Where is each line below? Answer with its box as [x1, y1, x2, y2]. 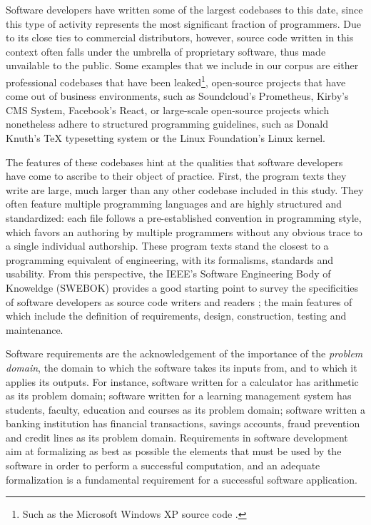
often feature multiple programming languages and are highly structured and [6, 196, 342, 211]
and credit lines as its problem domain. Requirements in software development [6, 429, 348, 444]
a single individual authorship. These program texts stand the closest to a [6, 238, 329, 253]
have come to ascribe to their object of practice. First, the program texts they [6, 168, 347, 183]
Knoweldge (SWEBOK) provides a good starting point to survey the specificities [6, 280, 359, 295]
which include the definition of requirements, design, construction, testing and [6, 308, 347, 323]
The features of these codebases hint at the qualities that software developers [6, 154, 343, 169]
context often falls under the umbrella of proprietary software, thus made [6, 44, 326, 58]
